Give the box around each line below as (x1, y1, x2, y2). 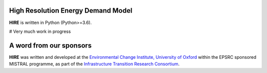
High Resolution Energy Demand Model (9, 6, 133, 15)
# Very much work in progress (9, 28, 71, 34)
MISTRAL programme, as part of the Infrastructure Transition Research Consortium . (9, 61, 180, 67)
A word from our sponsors (9, 41, 92, 49)
